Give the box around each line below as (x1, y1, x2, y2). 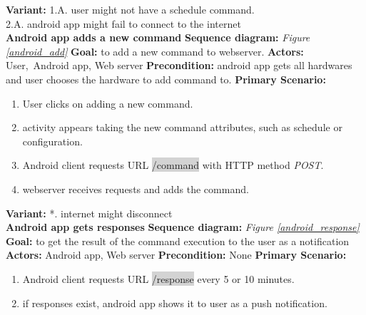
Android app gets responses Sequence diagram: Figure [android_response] (6, 220, 360, 234)
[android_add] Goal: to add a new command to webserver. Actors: (6, 43, 304, 58)
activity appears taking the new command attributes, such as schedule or (22, 120, 342, 135)
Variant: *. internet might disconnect (6, 205, 173, 220)
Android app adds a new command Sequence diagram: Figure (6, 30, 310, 45)
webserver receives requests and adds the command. (22, 181, 249, 196)
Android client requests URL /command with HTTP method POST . (22, 157, 324, 172)
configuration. (22, 133, 83, 148)
